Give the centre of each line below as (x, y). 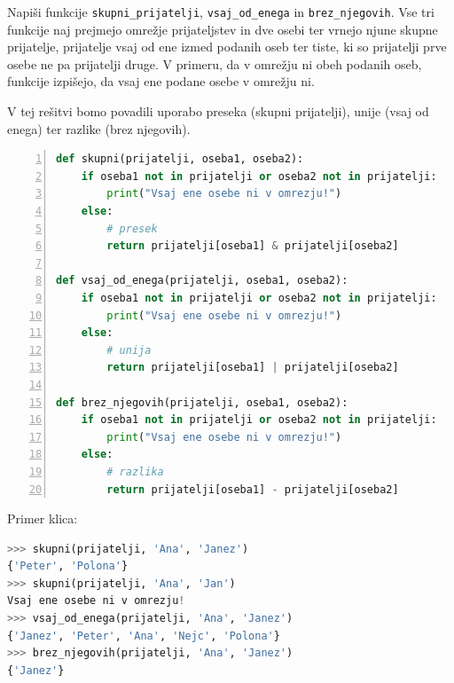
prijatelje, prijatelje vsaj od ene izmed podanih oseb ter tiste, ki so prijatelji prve (227, 47)
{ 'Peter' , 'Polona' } (68, 566)
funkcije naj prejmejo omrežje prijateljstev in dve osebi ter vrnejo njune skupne (223, 29)
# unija (129, 350)
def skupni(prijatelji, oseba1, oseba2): (180, 159)
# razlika (135, 471)
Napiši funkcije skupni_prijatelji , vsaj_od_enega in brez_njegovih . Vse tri (221, 12)
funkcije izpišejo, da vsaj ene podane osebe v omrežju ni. (161, 81)
